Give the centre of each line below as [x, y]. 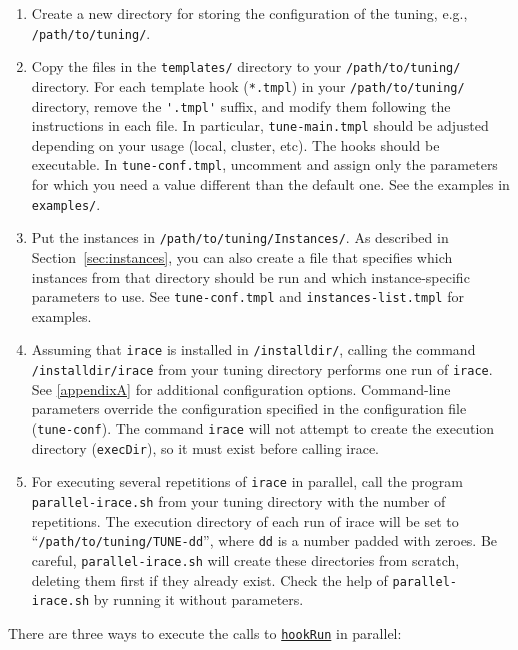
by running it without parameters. [198, 599]
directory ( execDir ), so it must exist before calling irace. [205, 447]
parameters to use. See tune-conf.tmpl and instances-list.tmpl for [247, 296]
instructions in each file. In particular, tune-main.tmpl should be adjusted [260, 125]
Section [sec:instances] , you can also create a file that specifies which [242, 257]
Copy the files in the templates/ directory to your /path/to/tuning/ [246, 66]
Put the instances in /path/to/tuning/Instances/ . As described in [240, 237]
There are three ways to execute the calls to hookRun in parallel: [205, 632]
